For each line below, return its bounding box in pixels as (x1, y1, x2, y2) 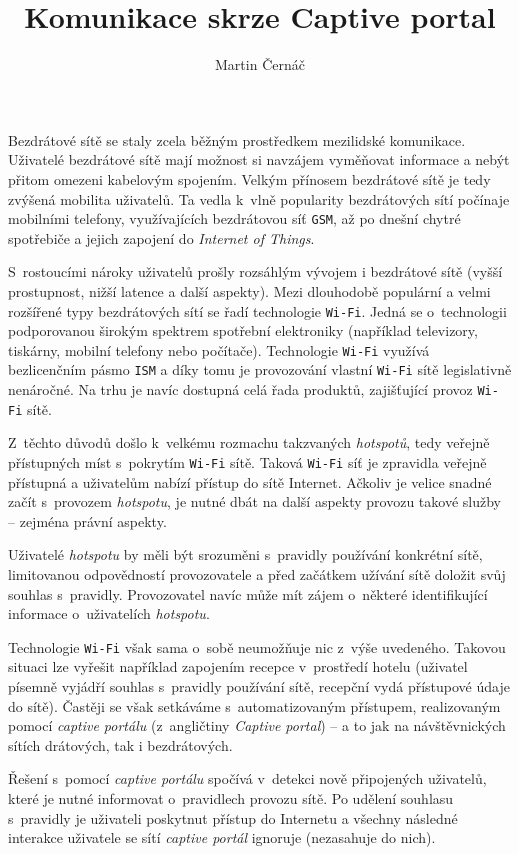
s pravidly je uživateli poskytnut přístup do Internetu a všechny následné (8, 807, 458, 828)
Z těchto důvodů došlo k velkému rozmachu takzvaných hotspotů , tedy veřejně (8, 432, 490, 453)
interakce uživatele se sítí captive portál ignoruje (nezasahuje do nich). (8, 827, 436, 848)
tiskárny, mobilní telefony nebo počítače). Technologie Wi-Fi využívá (8, 339, 430, 360)
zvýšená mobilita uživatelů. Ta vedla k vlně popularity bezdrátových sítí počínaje (8, 188, 510, 209)
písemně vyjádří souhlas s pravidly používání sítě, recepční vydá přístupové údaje (8, 676, 510, 697)
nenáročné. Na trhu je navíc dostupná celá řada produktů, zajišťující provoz (8, 379, 473, 400)
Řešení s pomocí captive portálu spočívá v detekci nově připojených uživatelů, (8, 768, 487, 789)
